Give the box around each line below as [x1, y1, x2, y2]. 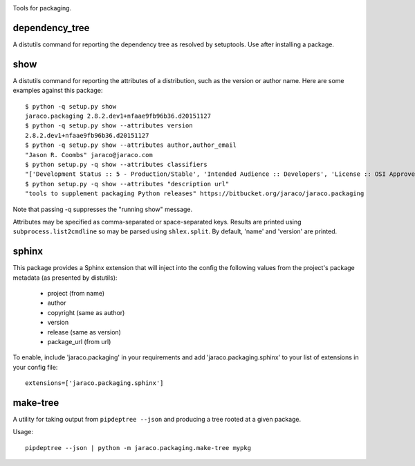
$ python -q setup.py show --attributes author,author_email [25, 141, 237, 149]
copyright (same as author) [47, 308, 125, 316]
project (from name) [47, 289, 105, 297]
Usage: [12, 428, 34, 436]
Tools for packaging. [12, 4, 72, 12]
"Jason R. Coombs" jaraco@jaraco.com [25, 151, 154, 159]
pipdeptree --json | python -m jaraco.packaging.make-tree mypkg [25, 444, 252, 451]
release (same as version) [47, 328, 121, 336]
